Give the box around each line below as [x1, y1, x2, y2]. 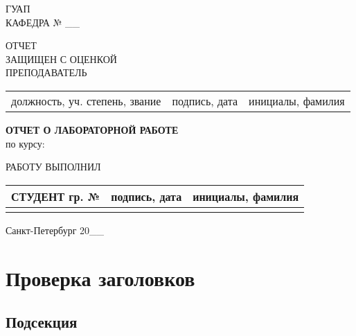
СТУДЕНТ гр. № [11, 188, 100, 204]
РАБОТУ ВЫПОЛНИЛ [6, 159, 101, 174]
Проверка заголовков [6, 263, 195, 292]
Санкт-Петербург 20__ [6, 222, 105, 237]
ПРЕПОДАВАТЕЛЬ [6, 65, 87, 80]
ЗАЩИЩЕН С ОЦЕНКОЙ [6, 51, 117, 66]
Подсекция [6, 311, 78, 333]
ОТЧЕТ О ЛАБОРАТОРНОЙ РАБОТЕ [6, 122, 179, 136]
